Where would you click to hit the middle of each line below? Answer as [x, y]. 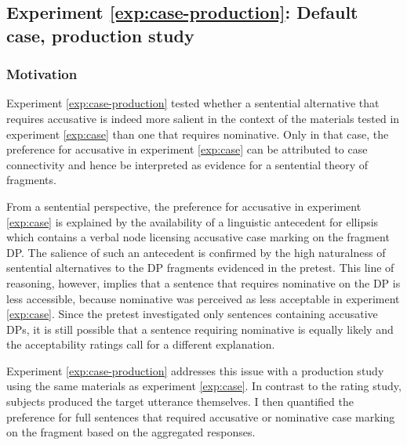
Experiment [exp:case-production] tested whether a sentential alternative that [193, 103]
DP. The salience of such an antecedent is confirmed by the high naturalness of [196, 252]
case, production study [100, 35]
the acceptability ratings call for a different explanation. [141, 344]
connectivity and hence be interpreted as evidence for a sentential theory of [187, 164]
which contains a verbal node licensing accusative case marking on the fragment [198, 237]
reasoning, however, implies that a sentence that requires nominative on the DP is [203, 282]
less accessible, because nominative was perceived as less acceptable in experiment [203, 298]
